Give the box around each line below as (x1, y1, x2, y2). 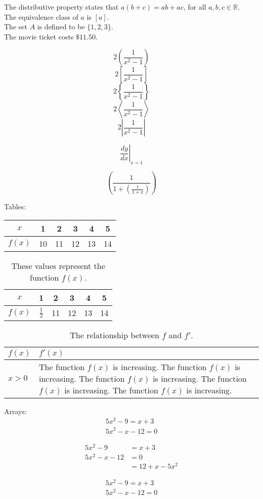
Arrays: (4, 405, 27, 416)
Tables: (4, 201, 26, 212)
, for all (183, 2, 206, 12)
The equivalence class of (4, 11, 78, 22)
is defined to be (37, 21, 85, 32)
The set (4, 21, 27, 32)
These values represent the (11, 259, 105, 271)
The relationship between (70, 329, 159, 341)
